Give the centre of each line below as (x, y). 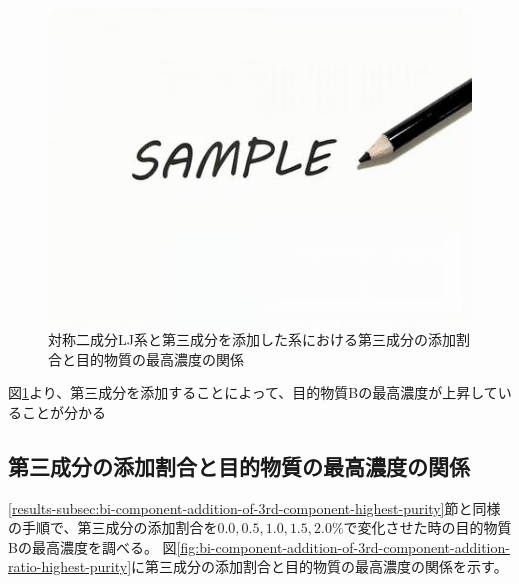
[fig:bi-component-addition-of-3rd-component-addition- (343, 546)
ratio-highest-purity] (70, 566)
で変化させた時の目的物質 (427, 527)
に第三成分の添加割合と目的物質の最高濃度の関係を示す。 (319, 566)
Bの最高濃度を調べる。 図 (92, 546)
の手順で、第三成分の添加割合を (113, 527)
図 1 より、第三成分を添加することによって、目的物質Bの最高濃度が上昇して (253, 392)
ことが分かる (63, 411)
